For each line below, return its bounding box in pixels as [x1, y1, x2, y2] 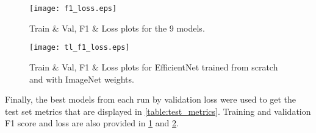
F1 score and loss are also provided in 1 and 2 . [5, 117, 179, 129]
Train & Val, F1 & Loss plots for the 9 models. [29, 21, 205, 34]
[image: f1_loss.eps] [29, 4, 117, 13]
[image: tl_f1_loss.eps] [29, 43, 130, 52]
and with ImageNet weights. [29, 72, 134, 85]
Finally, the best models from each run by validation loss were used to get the [5, 93, 296, 106]
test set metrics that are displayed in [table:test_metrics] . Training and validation [5, 104, 311, 117]
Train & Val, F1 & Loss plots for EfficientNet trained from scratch [29, 60, 278, 73]
